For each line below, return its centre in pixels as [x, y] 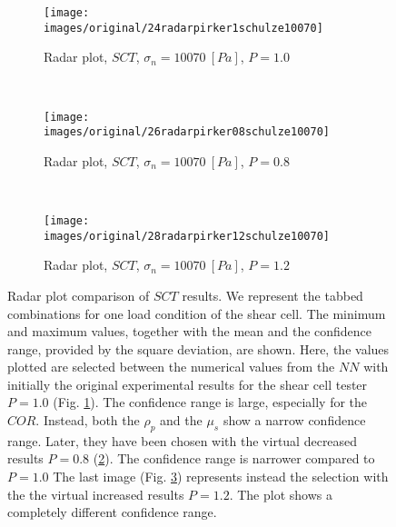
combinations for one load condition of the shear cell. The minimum [197, 313]
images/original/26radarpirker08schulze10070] [187, 132]
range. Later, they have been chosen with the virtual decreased [183, 440]
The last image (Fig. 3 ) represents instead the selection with [221, 477]
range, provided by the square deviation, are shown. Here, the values [198, 348]
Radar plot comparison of [79, 295]
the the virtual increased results [96, 494]
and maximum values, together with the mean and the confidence [190, 331]
